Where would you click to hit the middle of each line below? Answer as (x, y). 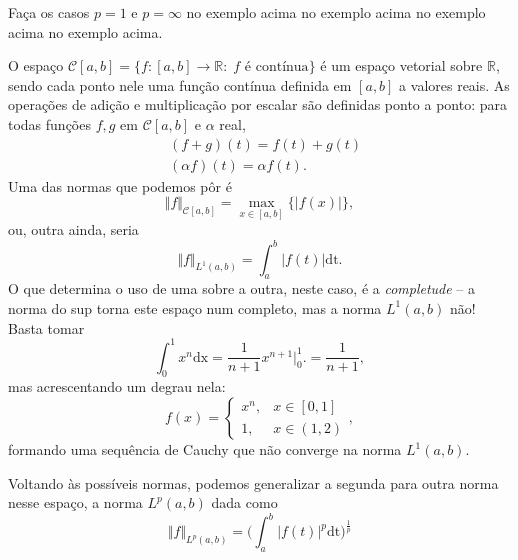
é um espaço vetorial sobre (401, 65)
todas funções (49, 123)
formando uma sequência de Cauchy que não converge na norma (205, 449)
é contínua (276, 67)
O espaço (36, 65)
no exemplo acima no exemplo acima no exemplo (336, 12)
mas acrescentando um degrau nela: (117, 386)
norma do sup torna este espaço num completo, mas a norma (195, 307)
